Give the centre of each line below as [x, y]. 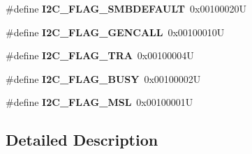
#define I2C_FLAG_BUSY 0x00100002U [103, 78]
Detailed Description [82, 140]
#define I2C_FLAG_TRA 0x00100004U [100, 55]
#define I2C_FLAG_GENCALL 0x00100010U [115, 32]
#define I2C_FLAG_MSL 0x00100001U [99, 102]
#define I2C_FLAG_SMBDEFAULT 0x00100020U [126, 8]
